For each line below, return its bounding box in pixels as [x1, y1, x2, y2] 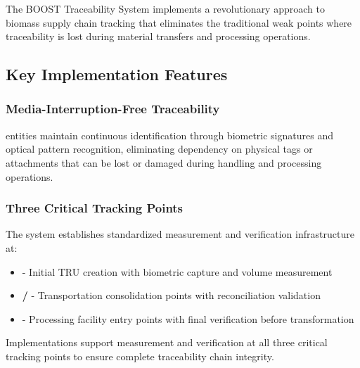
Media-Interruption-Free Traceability [6, 100, 220, 118]
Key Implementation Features [6, 63, 228, 85]
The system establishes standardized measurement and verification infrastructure [6, 227, 354, 241]
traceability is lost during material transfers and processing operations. [6, 29, 311, 44]
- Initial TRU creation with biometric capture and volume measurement [22, 264, 333, 279]
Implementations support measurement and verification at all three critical [6, 335, 328, 350]
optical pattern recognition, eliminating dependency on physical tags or [6, 141, 313, 156]
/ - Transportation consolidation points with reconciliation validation [22, 288, 321, 303]
